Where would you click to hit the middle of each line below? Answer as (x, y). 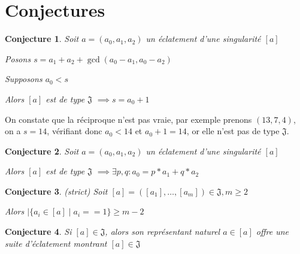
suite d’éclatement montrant (56, 243)
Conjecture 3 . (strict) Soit (56, 191)
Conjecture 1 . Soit (42, 39)
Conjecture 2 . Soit (42, 151)
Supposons (24, 79)
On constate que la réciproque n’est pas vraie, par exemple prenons (128, 119)
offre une (272, 232)
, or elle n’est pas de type (233, 131)
